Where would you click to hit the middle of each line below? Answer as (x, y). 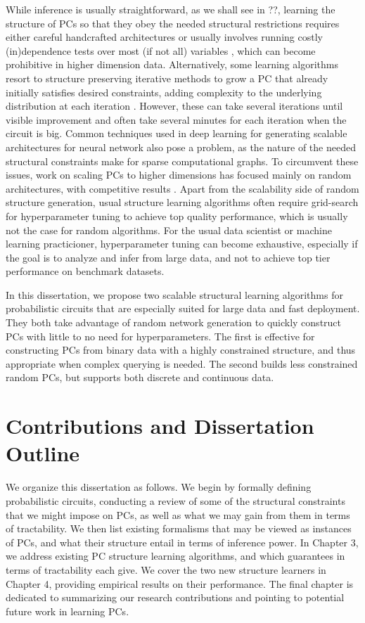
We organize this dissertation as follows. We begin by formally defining (159, 487)
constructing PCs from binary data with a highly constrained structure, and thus (181, 350)
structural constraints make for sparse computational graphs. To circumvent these (182, 161)
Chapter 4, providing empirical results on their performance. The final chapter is (180, 583)
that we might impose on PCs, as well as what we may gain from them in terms (178, 514)
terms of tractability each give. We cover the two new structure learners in (166, 569)
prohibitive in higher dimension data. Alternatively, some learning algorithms (172, 64)
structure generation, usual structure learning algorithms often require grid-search (182, 202)
